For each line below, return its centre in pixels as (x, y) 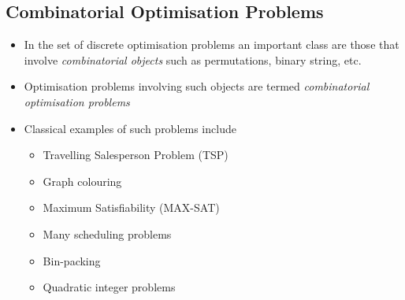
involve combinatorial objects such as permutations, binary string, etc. (193, 59)
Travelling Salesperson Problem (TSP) (136, 155)
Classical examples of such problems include (130, 128)
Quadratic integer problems (109, 287)
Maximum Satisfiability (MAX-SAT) (131, 207)
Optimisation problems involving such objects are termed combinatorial (197, 86)
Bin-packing (72, 260)
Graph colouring (82, 181)
